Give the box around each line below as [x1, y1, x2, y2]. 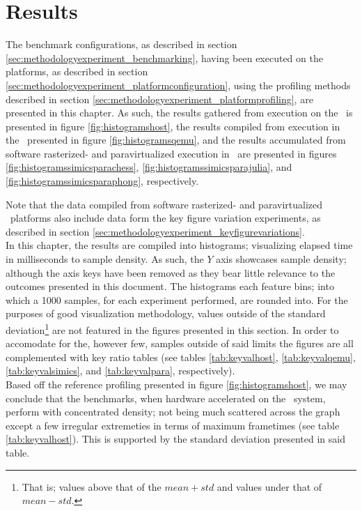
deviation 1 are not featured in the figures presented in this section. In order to [6, 321, 339, 337]
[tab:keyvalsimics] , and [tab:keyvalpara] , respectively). [6, 363, 235, 378]
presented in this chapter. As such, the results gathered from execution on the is [6, 105, 353, 120]
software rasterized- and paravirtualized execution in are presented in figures [6, 146, 337, 160]
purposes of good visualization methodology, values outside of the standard [6, 306, 326, 321]
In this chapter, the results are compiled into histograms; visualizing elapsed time [6, 238, 353, 252]
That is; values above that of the [22, 479, 162, 494]
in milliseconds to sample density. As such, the [6, 252, 204, 266]
